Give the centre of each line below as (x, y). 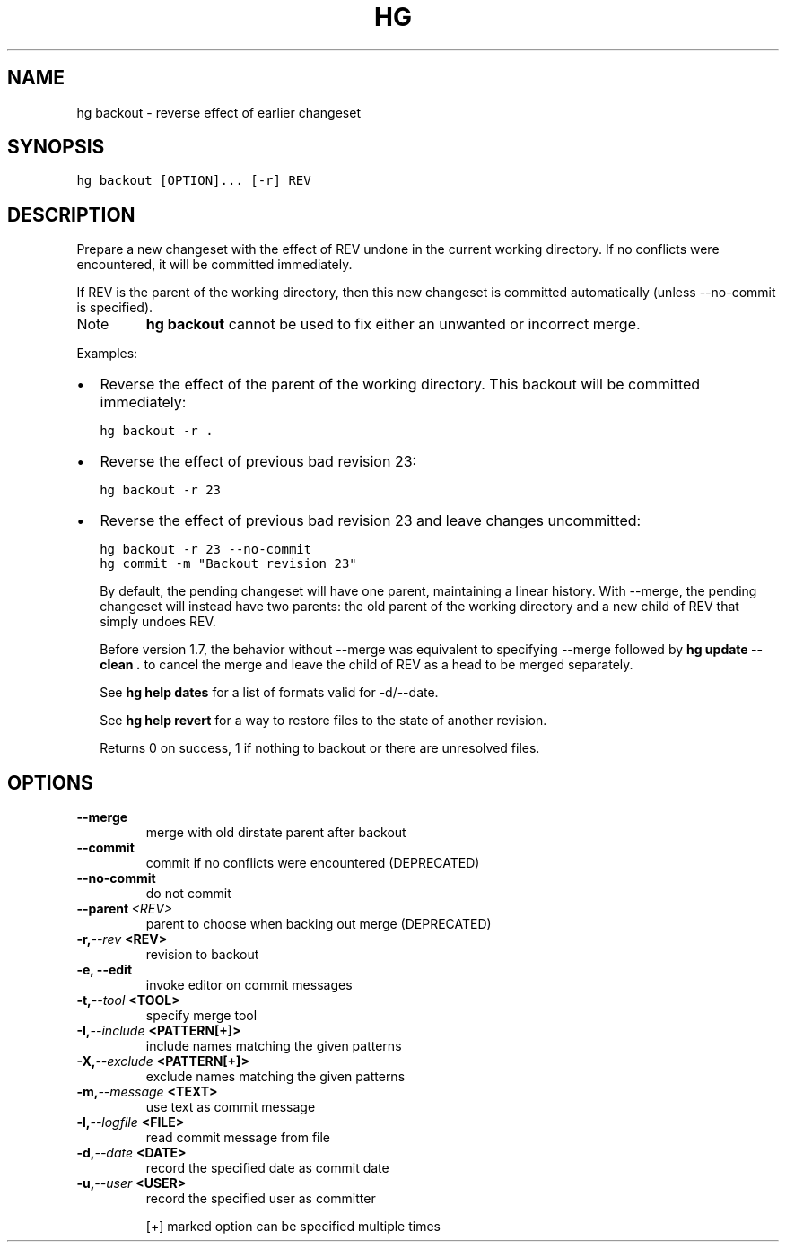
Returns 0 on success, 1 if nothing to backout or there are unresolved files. (320, 748)
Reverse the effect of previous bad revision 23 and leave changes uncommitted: (371, 521)
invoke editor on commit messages (249, 985)
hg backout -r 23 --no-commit (206, 550)
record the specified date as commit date (267, 1168)
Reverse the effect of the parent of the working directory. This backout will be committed (400, 384)
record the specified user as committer (261, 1199)
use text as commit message (231, 1107)
